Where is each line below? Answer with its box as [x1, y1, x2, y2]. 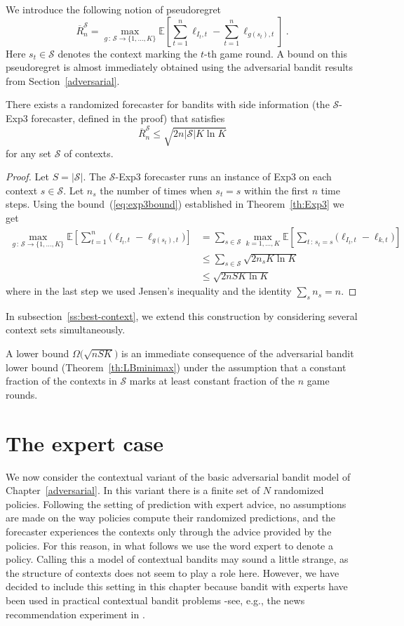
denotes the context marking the [58, 46, 198, 60]
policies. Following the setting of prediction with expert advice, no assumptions [6, 496, 346, 511]
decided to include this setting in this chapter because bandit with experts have [6, 579, 348, 594]
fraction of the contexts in [6, 373, 117, 388]
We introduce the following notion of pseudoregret [6, 2, 222, 16]
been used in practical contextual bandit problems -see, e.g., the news [6, 592, 305, 607]
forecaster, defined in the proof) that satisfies [31, 110, 225, 125]
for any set [6, 145, 52, 160]
